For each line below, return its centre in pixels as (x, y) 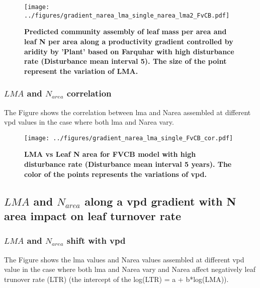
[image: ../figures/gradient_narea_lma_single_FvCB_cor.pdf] (129, 138)
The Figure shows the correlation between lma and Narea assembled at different (127, 112)
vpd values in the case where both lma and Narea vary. (89, 122)
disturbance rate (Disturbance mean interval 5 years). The (128, 164)
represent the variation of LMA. (81, 71)
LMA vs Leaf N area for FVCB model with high (110, 154)
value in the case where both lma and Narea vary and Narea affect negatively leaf (130, 269)
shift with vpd (96, 241)
